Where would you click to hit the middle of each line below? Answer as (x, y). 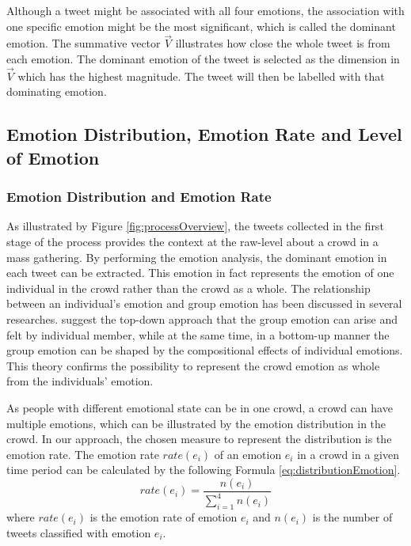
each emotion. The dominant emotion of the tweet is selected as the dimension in (203, 59)
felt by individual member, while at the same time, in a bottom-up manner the (198, 334)
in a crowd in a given (348, 454)
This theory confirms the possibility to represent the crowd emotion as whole (193, 365)
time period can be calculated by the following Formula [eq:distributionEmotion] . (204, 470)
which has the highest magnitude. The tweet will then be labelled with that (201, 76)
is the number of (352, 517)
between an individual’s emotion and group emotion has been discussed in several (204, 303)
